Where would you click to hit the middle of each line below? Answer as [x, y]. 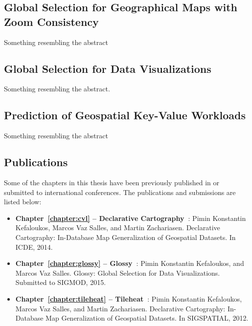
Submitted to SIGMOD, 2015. [61, 282]
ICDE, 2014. [34, 247]
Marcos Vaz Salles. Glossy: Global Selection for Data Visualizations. [118, 272]
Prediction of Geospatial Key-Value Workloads [125, 115]
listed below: [23, 202]
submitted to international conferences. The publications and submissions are [120, 192]
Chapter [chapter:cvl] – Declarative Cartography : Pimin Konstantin [131, 218]
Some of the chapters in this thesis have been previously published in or [112, 182]
